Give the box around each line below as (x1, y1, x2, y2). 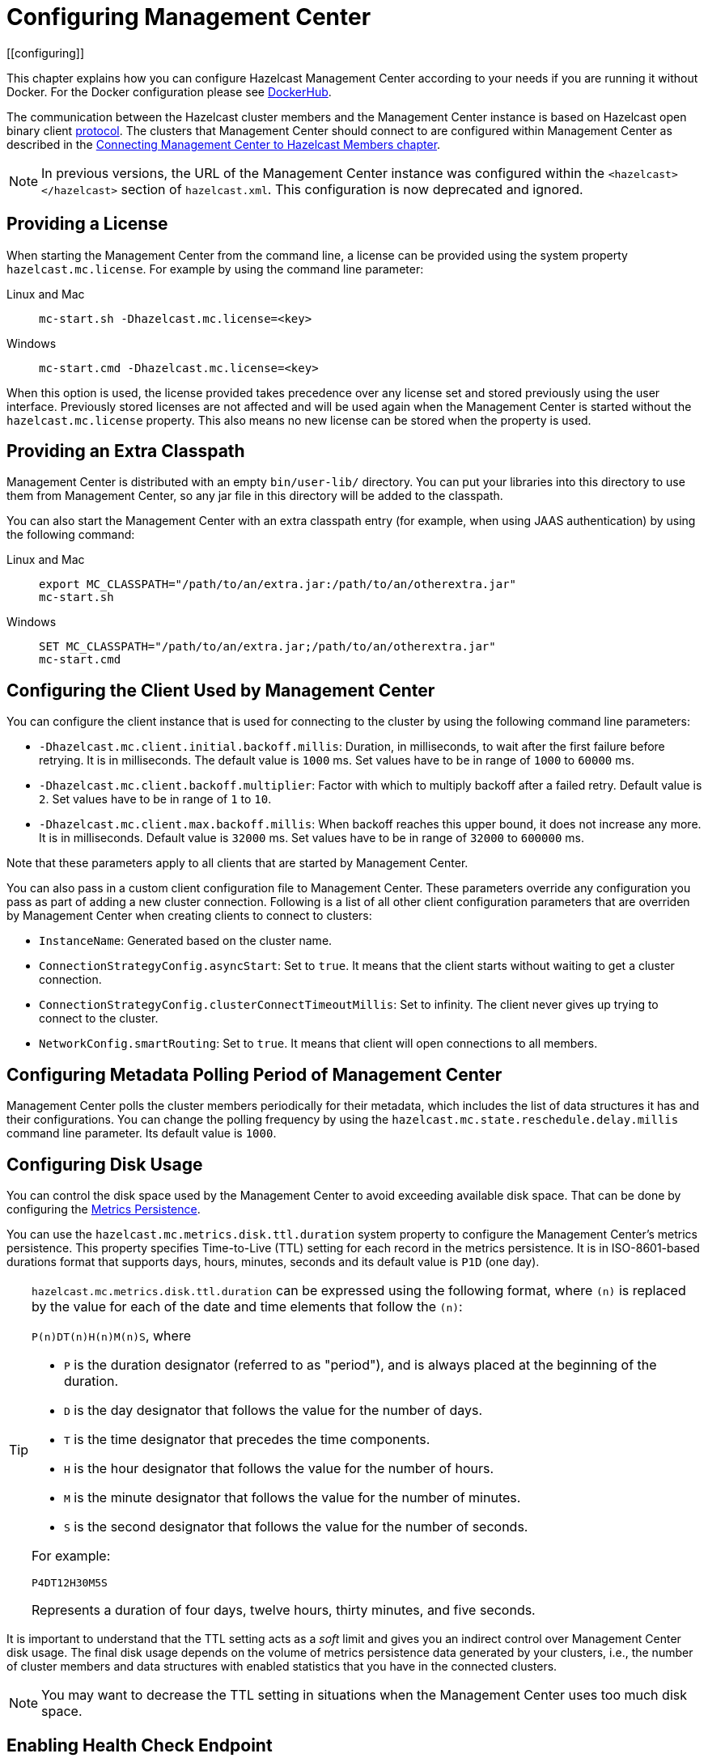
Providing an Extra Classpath (6, 441, 245, 462)
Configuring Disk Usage (6, 1154, 203, 1175)
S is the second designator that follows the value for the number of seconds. (64, 1518, 528, 1535)
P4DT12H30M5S (32, 1576, 108, 1589)
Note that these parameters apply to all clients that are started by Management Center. (6, 856, 468, 870)
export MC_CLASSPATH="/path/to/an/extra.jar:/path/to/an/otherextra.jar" (39, 578, 517, 591)
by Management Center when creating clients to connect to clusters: (6, 909, 372, 923)
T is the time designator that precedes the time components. (64, 1430, 430, 1447)
